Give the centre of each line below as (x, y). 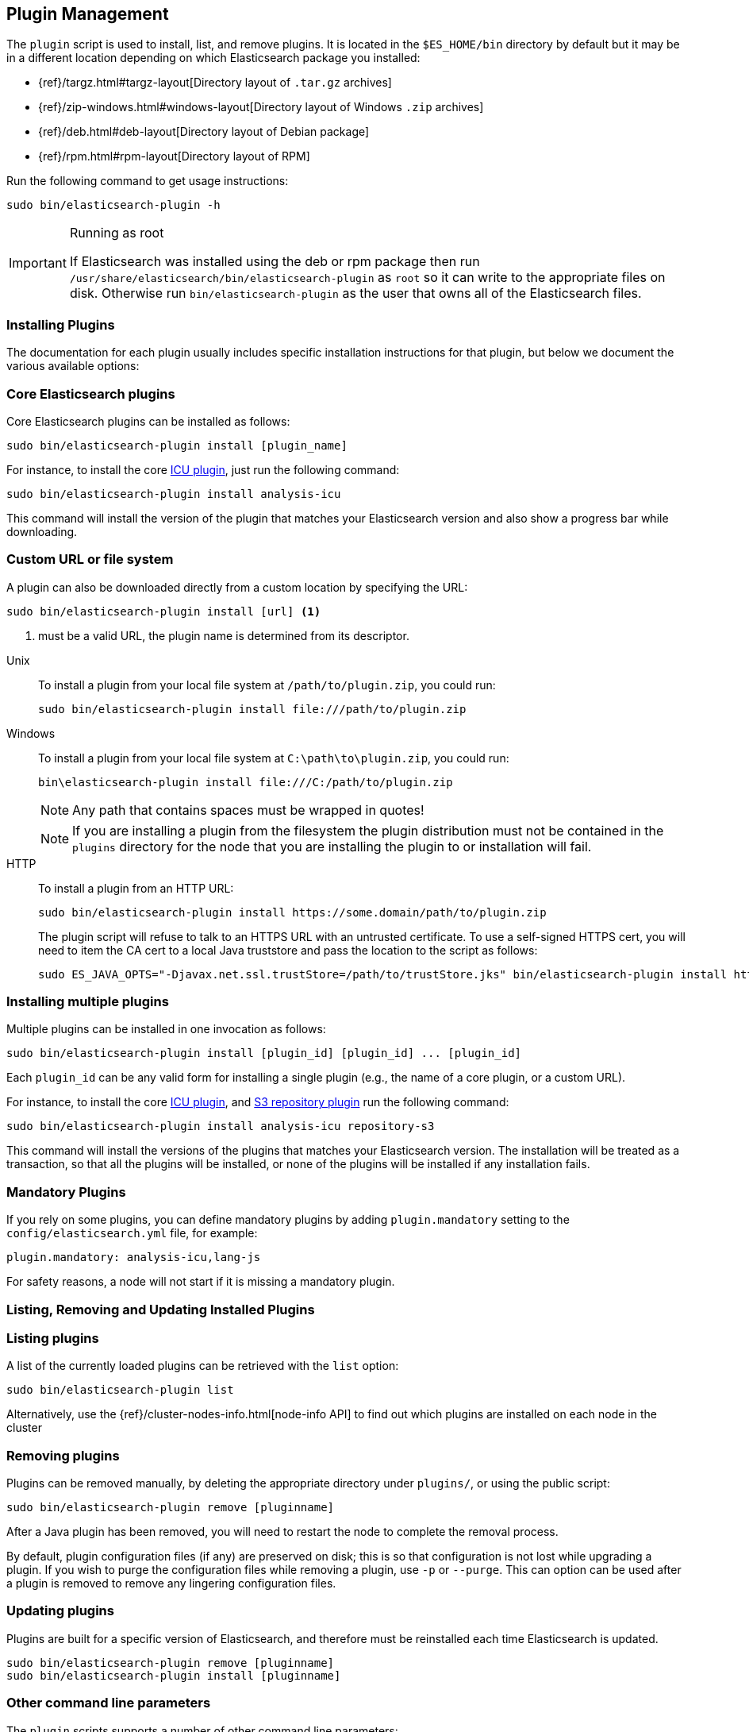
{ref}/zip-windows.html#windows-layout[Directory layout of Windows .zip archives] (261, 107)
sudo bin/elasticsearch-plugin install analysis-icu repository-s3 (221, 1126)
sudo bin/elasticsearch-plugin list (120, 1390)
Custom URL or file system (90, 559)
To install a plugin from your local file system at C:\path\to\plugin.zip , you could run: (274, 758)
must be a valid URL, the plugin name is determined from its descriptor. (224, 635)
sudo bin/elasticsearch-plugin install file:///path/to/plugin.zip (252, 709)
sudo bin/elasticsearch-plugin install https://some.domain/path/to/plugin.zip (292, 912)
